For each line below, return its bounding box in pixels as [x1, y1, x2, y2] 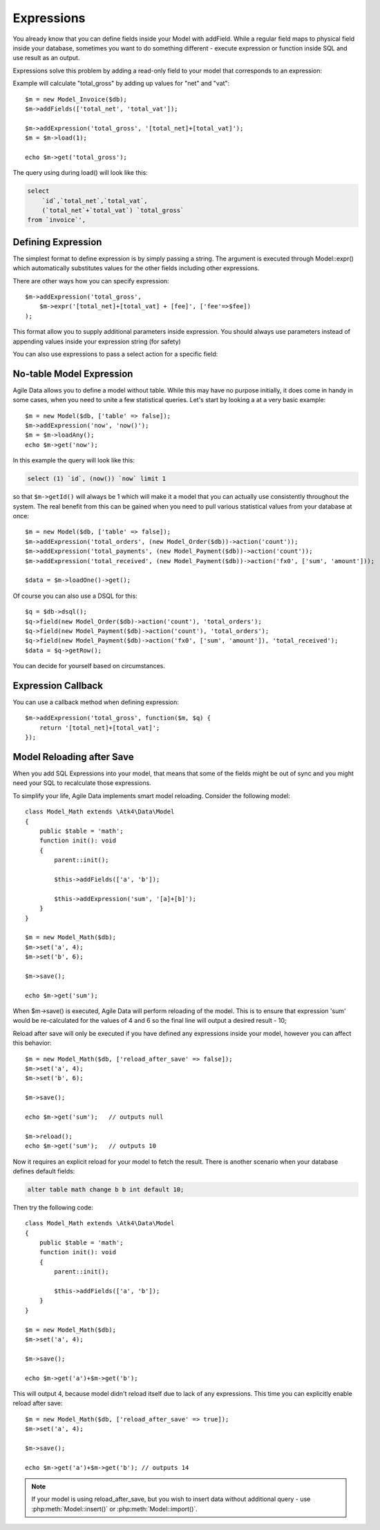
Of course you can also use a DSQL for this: [12, 592, 137, 600]
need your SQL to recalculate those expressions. [12, 779, 151, 787]
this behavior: [12, 1039, 52, 1047]
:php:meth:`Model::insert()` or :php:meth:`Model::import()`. [31, 1504, 198, 1513]
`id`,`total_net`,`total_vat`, [41, 197, 148, 205]
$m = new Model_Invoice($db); [25, 95, 128, 103]
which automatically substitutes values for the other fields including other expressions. [12, 264, 260, 272]
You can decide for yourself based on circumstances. [12, 662, 165, 670]
